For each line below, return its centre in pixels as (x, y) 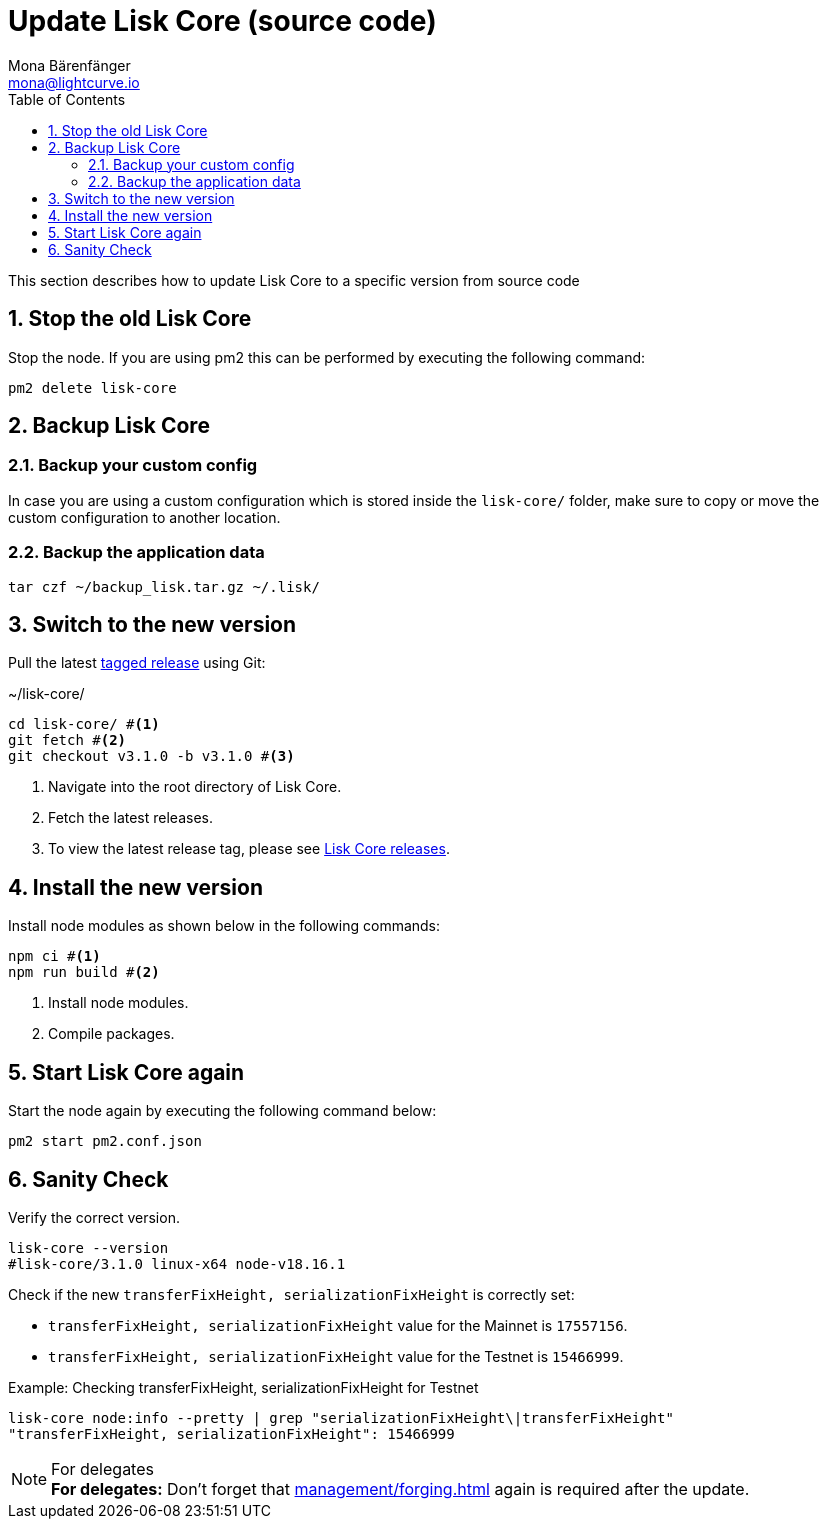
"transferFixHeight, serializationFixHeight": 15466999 (231, 1433)
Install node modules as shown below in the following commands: (224, 926)
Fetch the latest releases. (130, 818)
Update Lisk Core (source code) (222, 21)
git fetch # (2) (67, 740)
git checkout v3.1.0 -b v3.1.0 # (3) (151, 756)
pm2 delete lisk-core (92, 387)
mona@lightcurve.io (74, 82)
